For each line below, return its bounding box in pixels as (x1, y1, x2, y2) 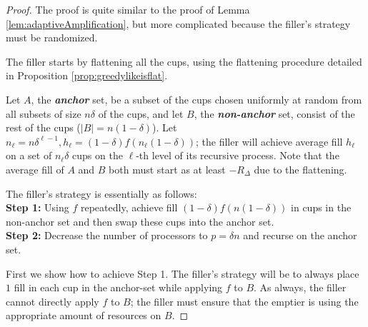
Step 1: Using (6, 200, 69, 215)
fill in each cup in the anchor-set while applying (14, 280, 223, 295)
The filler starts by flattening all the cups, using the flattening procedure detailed (6, 54, 362, 69)
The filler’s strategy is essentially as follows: (6, 186, 197, 201)
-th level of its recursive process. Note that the (136, 148, 339, 163)
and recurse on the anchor (243, 228, 357, 243)
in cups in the (291, 200, 352, 215)
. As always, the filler (254, 280, 347, 295)
